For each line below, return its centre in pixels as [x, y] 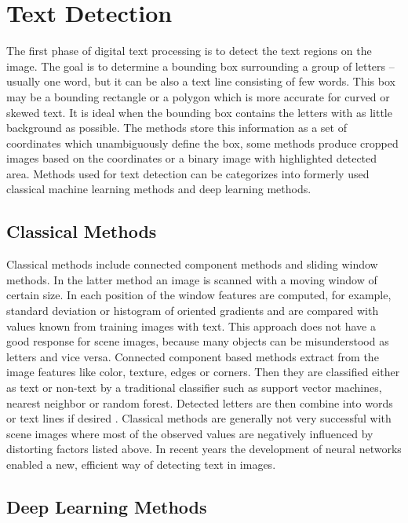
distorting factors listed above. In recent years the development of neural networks [204, 449]
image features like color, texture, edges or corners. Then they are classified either [203, 372]
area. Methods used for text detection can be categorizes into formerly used [188, 173]
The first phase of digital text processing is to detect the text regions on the [189, 51]
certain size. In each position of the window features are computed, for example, [199, 295]
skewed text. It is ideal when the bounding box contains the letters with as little [199, 112]
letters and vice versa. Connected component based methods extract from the [193, 356]
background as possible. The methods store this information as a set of [177, 128]
